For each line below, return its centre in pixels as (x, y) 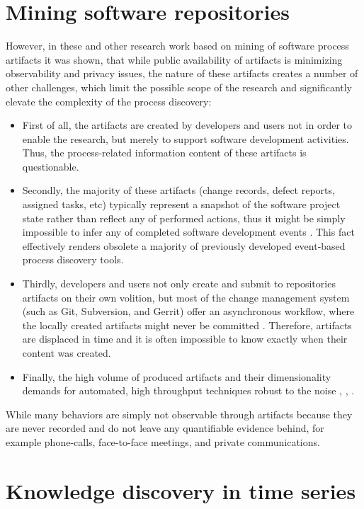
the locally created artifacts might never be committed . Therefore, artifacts (187, 325)
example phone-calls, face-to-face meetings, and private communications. (163, 441)
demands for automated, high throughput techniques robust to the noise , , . (188, 390)
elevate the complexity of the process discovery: (109, 101)
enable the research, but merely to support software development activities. (186, 138)
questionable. (51, 166)
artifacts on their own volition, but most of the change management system (186, 297)
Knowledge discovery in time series (181, 490)
